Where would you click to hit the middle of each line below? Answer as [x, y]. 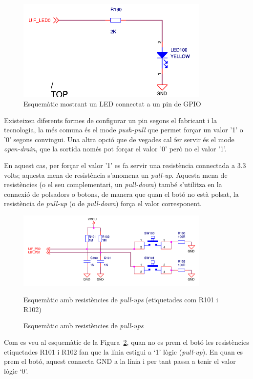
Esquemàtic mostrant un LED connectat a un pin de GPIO [112, 104]
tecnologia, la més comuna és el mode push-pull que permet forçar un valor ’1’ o [124, 130]
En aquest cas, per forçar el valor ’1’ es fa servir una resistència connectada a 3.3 [125, 165]
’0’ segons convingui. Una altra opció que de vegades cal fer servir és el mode [119, 139]
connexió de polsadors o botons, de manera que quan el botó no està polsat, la [121, 194]
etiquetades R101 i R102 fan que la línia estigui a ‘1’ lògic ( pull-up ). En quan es [124, 351]
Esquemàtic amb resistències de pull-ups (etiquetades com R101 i [121, 300]
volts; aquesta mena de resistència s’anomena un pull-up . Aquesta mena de [116, 175]
